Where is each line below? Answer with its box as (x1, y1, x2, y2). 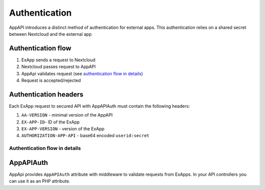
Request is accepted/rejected (21, 77, 81, 83)
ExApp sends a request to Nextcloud (21, 57, 96, 63)
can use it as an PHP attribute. (9, 178, 71, 184)
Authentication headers (9, 90, 83, 98)
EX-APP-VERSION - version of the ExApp (21, 126, 105, 132)
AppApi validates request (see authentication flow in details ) (21, 71, 143, 76)
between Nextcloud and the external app (9, 31, 92, 37)
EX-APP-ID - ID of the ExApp (21, 119, 80, 125)
